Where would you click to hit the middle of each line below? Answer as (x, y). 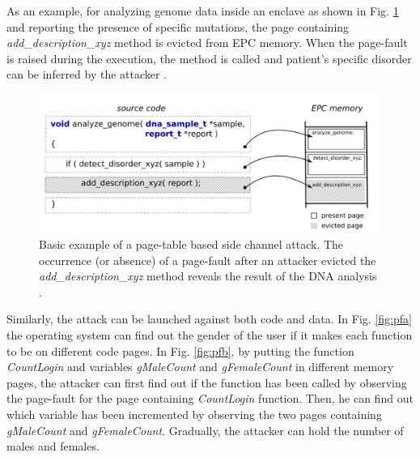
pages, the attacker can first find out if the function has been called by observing (207, 382)
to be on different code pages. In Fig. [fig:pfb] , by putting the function (180, 350)
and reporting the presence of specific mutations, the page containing (178, 26)
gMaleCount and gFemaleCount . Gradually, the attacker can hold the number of (205, 430)
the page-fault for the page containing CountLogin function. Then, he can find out (210, 398)
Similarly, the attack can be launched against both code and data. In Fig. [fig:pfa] (209, 319)
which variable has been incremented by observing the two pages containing (194, 414)
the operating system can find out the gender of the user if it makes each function (210, 334)
